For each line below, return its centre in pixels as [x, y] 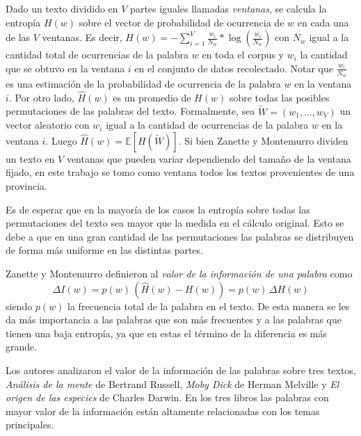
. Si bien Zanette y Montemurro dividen [263, 140]
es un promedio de [152, 97]
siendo [19, 306]
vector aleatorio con [48, 125]
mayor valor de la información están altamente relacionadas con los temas [163, 411]
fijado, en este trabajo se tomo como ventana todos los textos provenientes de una [180, 172]
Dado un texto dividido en [62, 8]
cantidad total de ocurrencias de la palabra [97, 55]
